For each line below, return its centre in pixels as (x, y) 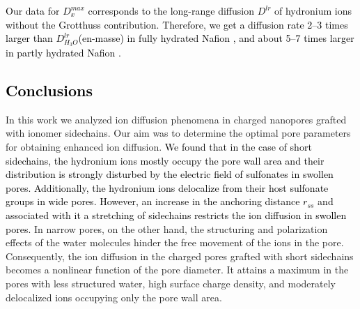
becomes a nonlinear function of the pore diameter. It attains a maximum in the (177, 270)
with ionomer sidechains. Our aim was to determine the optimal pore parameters (178, 133)
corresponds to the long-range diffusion (171, 10)
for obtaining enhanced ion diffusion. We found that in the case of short (159, 147)
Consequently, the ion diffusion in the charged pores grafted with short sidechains (180, 256)
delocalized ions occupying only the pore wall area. (114, 297)
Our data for (33, 10)
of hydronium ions (313, 10)
